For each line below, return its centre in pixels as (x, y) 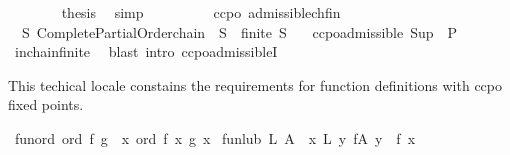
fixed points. (46, 104)
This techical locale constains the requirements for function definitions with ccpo (255, 84)
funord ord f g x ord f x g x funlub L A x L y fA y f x (215, 137)
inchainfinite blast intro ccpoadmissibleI (146, 51)
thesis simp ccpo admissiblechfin (201, 12)
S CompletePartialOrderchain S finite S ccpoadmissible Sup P (239, 31)
